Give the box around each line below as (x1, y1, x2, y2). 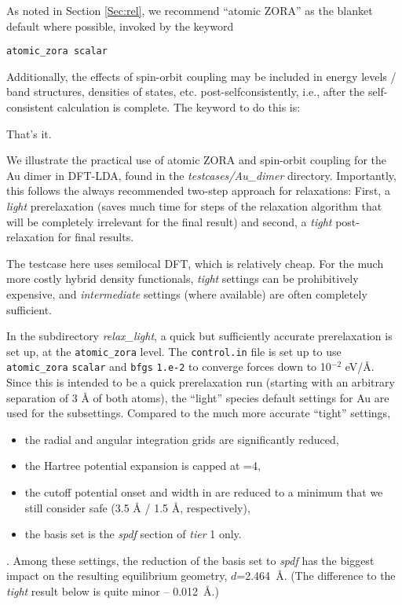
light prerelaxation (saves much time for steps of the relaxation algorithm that (6, 198, 382, 214)
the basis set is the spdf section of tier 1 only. (24, 526, 242, 542)
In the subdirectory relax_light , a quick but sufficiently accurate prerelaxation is (6, 328, 393, 344)
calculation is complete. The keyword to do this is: (57, 99, 301, 115)
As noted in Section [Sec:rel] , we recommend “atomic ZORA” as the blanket (6, 2, 373, 18)
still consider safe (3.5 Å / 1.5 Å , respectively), (24, 499, 250, 515)
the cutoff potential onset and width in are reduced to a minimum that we (24, 484, 383, 500)
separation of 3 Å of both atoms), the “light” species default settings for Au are (6, 389, 389, 405)
